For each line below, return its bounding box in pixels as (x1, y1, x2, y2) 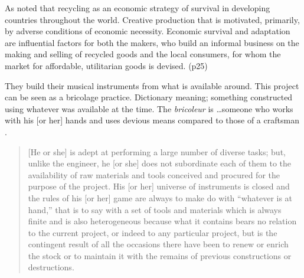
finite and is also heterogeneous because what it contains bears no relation (28, 215, 297, 227)
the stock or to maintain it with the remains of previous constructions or (28, 249, 292, 261)
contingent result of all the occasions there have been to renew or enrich (28, 238, 289, 250)
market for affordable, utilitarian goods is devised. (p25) (5, 59, 208, 71)
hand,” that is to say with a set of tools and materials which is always (28, 203, 282, 215)
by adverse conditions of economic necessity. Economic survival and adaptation (5, 25, 290, 37)
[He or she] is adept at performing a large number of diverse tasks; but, (28, 145, 286, 158)
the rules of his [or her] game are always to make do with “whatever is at (28, 191, 293, 204)
